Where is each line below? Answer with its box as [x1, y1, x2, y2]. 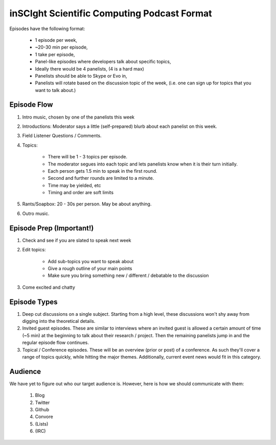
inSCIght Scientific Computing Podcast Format [9, 8, 212, 19]
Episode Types [9, 297, 58, 306]
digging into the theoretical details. [22, 318, 96, 324]
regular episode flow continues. [22, 340, 89, 346]
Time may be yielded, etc [48, 182, 101, 189]
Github [35, 407, 50, 413]
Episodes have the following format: [9, 26, 85, 32]
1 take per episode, [35, 51, 75, 57]
